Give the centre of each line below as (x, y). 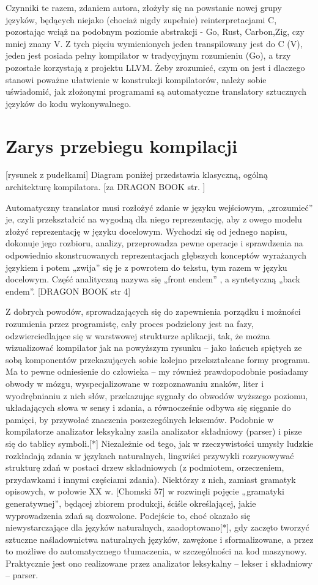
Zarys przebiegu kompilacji (122, 145)
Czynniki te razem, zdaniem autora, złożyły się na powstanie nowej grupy (144, 7)
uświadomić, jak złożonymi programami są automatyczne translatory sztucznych (156, 91)
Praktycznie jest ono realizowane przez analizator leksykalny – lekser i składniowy (159, 563)
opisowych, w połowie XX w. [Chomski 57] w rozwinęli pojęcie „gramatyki (145, 491)
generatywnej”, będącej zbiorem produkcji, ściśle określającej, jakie (131, 503)
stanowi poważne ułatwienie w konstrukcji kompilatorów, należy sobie (136, 79)
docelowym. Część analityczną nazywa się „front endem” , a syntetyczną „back (153, 279)
